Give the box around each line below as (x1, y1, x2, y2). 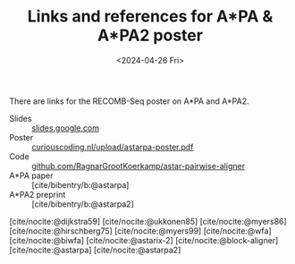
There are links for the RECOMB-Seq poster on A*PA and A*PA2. (9, 96, 249, 106)
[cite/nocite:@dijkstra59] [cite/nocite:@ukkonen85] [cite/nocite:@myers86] (9, 216, 288, 226)
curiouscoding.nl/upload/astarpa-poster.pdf (31, 141, 194, 152)
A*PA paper (9, 170, 54, 181)
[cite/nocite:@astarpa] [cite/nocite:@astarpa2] (9, 244, 181, 255)
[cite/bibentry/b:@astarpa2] (31, 199, 134, 209)
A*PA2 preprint (9, 189, 66, 200)
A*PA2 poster (97, 25, 204, 46)
